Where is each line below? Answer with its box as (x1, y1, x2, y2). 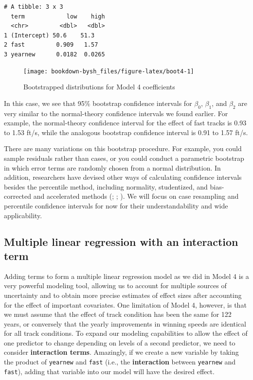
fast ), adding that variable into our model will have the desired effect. (4, 366, 215, 376)
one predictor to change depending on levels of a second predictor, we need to (4, 337, 235, 347)
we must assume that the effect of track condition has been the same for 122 (4, 309, 232, 319)
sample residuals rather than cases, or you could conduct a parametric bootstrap (4, 153, 244, 163)
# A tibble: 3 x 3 (4, 3, 63, 10)
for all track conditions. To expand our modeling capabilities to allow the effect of (4, 328, 248, 338)
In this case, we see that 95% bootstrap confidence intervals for (4, 98, 192, 108)
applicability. (4, 210, 42, 220)
